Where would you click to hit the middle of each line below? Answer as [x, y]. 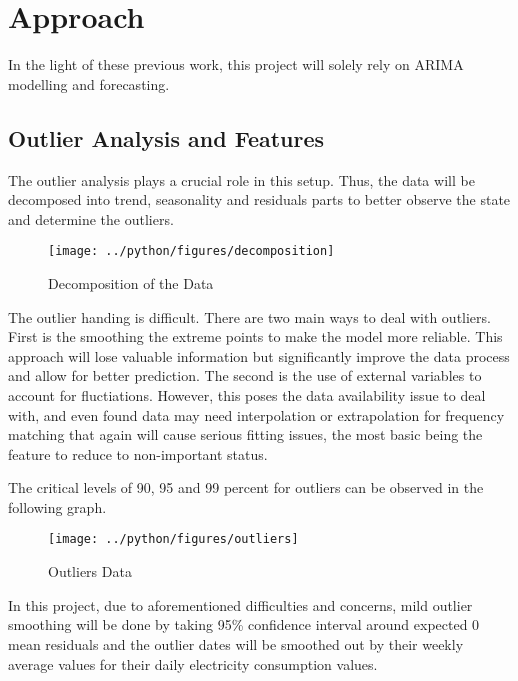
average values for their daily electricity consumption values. [193, 663]
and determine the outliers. [91, 218]
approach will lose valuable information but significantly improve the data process [259, 355]
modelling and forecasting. [89, 83]
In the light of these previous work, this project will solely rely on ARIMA [236, 64]
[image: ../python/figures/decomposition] [191, 251]
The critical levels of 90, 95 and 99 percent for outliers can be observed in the [246, 487]
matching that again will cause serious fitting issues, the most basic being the [245, 434]
